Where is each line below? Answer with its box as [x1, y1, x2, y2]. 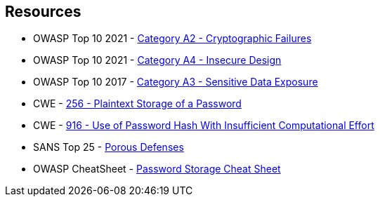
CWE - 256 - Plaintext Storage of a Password [33, 97, 242, 110]
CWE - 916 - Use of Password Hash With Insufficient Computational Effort [33, 119, 374, 132]
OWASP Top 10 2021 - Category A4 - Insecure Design [33, 54, 282, 67]
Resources [5, 3, 81, 20]
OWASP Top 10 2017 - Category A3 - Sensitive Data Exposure [33, 76, 318, 88]
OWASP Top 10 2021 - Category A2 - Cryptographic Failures [33, 32, 312, 45]
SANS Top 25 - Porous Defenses [33, 141, 184, 154]
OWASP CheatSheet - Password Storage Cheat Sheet [33, 163, 281, 175]
